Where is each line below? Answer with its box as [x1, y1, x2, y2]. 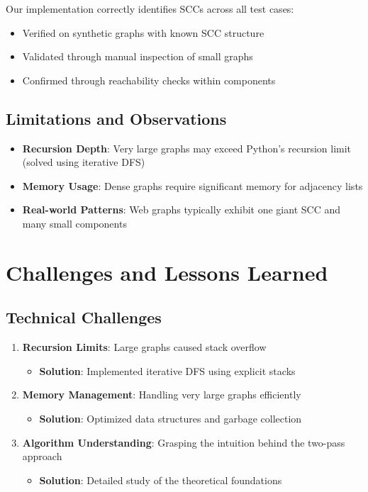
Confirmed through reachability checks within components [22, 72, 276, 87]
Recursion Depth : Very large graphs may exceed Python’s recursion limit [22, 140, 352, 155]
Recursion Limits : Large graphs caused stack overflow [22, 340, 267, 354]
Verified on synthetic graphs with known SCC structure [22, 25, 264, 40]
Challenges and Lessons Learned [6, 257, 328, 286]
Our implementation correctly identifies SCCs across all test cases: [6, 1, 294, 16]
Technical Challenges [6, 306, 162, 328]
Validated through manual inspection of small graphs [22, 49, 253, 64]
